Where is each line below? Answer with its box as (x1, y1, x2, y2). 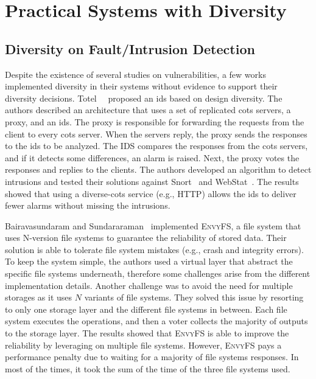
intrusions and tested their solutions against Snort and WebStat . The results (5, 175, 299, 187)
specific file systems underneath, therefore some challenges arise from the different (5, 267, 311, 280)
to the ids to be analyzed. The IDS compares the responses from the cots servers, (5, 139, 308, 152)
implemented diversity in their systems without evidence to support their (5, 80, 278, 92)
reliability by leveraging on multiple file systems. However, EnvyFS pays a (5, 338, 282, 351)
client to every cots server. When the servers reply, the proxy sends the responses (5, 127, 307, 140)
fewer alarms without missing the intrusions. (5, 199, 170, 212)
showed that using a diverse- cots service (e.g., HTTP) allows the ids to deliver (5, 187, 297, 200)
